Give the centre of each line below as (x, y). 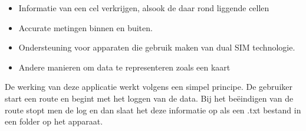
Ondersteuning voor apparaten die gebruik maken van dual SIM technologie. (157, 47)
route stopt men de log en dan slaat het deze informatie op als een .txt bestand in (153, 110)
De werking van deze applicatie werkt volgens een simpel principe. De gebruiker (149, 87)
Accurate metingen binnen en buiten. (85, 27)
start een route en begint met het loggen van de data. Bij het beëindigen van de (149, 98)
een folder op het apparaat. (54, 121)
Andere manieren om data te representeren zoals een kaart (124, 67)
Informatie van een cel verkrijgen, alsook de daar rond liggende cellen (144, 8)
